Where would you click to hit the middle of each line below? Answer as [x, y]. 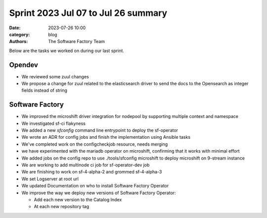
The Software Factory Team [77, 42]
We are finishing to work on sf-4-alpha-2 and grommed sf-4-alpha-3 [92, 172]
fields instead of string [44, 90]
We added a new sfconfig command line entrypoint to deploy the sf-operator [100, 130]
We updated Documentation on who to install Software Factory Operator [95, 186]
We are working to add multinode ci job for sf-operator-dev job [86, 165]
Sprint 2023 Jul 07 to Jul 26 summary [88, 13]
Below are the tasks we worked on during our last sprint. [67, 51]
